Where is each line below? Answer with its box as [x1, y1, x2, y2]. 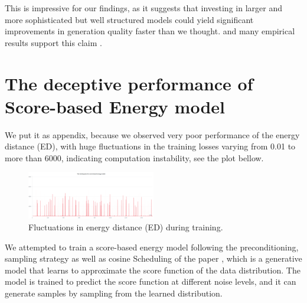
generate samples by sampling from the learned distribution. [5, 286, 223, 299]
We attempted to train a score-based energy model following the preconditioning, [5, 240, 299, 253]
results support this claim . [5, 36, 102, 48]
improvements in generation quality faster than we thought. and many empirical [5, 25, 295, 37]
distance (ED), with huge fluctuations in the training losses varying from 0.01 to [5, 140, 296, 152]
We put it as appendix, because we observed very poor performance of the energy [5, 128, 300, 141]
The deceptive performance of [5, 71, 253, 95]
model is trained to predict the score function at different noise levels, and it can [5, 275, 296, 288]
